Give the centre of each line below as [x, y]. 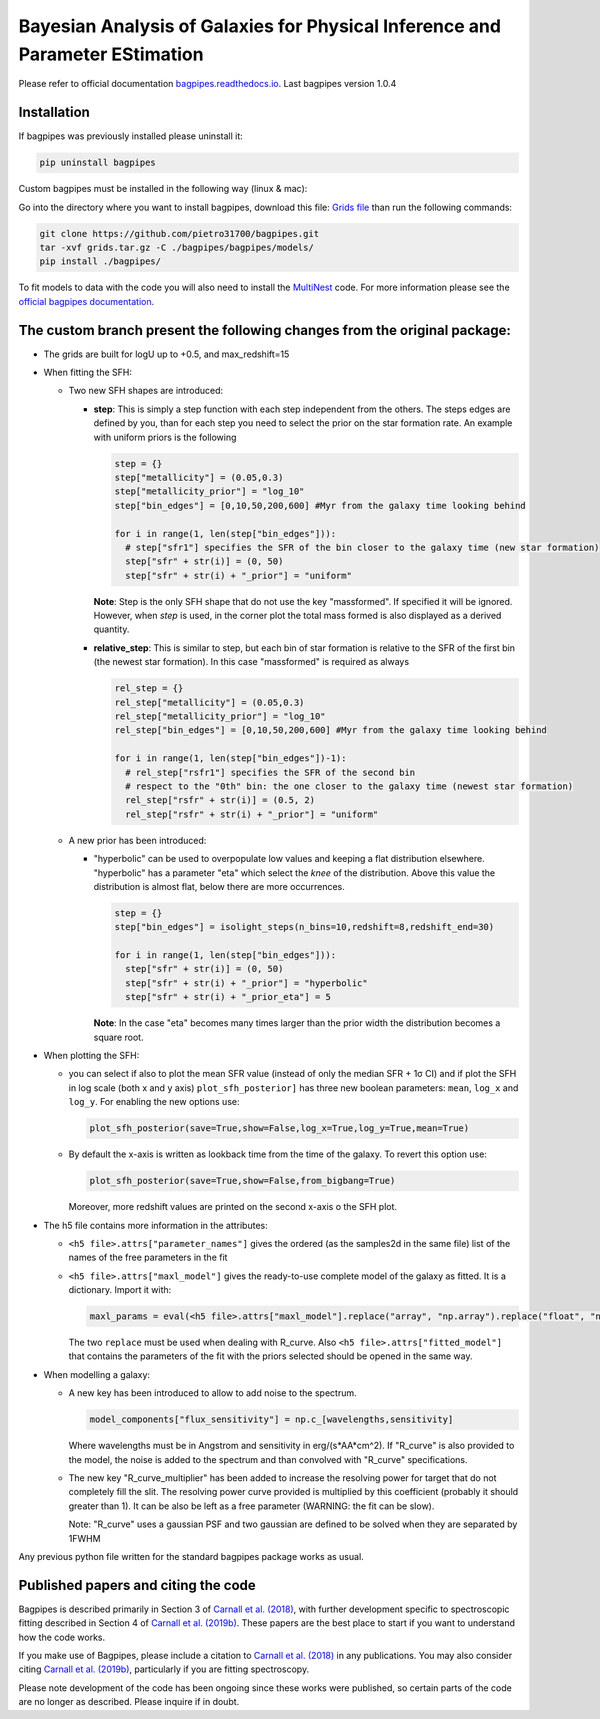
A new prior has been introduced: [137, 840]
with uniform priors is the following [165, 437]
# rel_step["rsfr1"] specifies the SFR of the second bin [270, 772]
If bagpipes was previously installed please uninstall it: [131, 136]
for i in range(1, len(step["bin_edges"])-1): [230, 758]
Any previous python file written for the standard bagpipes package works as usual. [191, 1556]
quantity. [111, 629]
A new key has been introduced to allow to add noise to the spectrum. [212, 1393]
